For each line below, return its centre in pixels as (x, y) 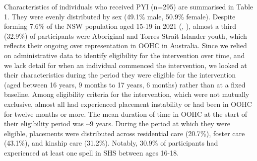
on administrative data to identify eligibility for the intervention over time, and (125, 55)
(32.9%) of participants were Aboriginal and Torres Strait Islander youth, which (126, 36)
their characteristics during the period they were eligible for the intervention (120, 75)
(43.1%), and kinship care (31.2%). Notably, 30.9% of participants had (111, 143)
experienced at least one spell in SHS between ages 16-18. (92, 152)
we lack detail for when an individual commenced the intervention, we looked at (126, 65)
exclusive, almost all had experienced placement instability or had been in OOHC (128, 104)
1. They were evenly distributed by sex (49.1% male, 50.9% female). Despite (120, 16)
